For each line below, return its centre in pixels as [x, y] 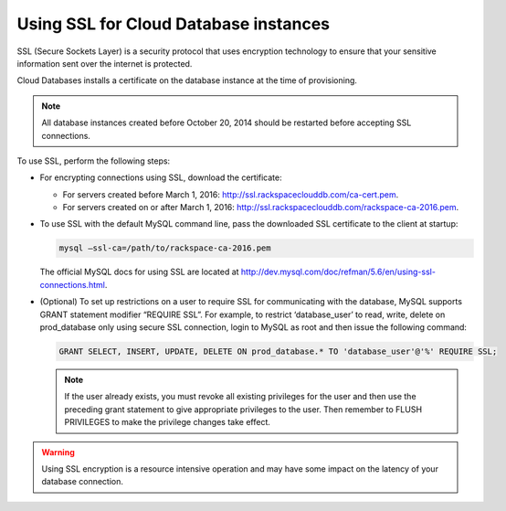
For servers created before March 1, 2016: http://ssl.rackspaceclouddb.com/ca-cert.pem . [231, 194]
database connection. [82, 482]
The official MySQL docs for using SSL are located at [139, 272]
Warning [58, 452]
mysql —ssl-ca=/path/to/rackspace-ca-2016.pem [165, 248]
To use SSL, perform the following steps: [94, 161]
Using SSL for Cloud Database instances [174, 24]
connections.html [72, 284]
